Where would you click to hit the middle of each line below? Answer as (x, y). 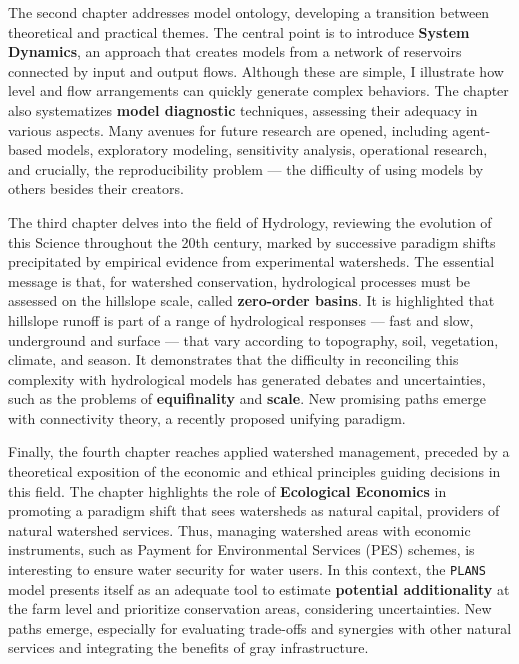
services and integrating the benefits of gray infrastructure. (188, 647)
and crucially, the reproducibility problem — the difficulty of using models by (246, 168)
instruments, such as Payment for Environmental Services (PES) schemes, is (241, 549)
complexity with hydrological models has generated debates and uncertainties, (247, 378)
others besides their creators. (96, 188)
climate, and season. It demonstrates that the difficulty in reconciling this (233, 359)
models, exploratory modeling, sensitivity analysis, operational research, (267, 149)
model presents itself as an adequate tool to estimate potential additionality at (259, 588)
